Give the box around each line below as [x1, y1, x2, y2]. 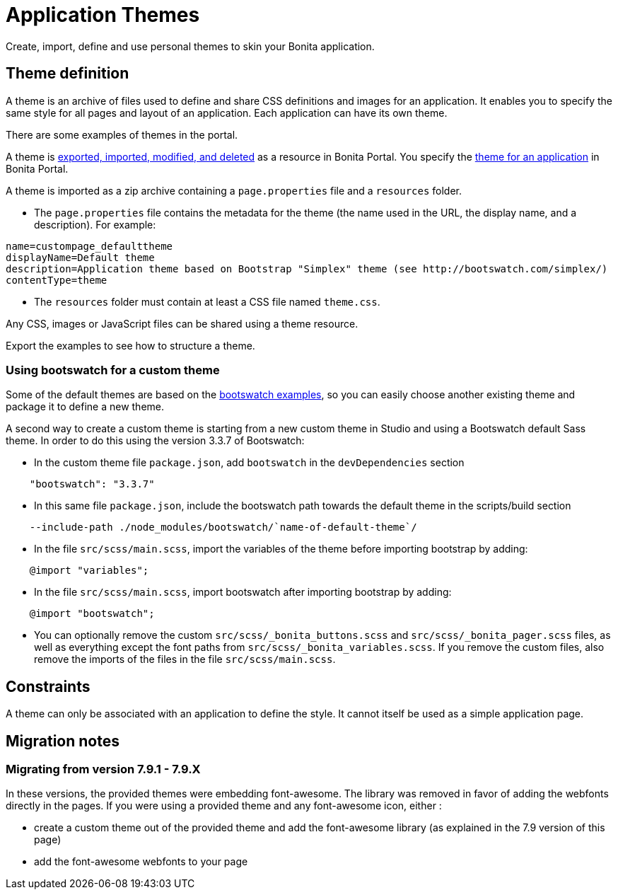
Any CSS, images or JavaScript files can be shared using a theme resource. [6, 317, 358, 330]
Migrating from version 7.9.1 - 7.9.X [6, 762, 201, 777]
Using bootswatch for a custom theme [6, 362, 220, 377]
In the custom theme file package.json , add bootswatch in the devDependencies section [34, 456, 465, 469]
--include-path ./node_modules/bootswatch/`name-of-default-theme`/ [29, 521, 417, 533]
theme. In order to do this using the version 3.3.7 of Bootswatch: [6, 434, 305, 447]
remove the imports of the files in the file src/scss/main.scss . [34, 653, 336, 666]
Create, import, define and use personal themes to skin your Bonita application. [6, 40, 375, 52]
